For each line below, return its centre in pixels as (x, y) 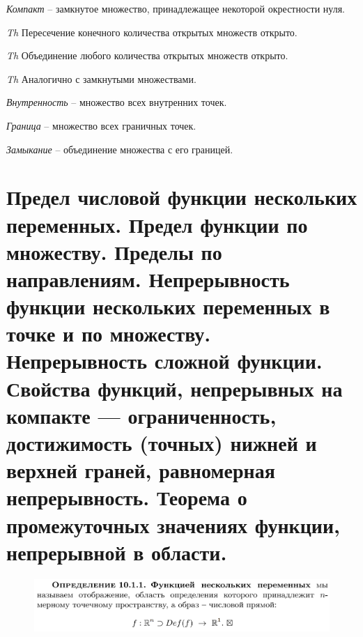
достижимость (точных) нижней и (162, 443)
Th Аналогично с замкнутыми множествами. (101, 78)
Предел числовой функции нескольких (182, 197)
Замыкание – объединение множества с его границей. (120, 149)
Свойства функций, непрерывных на (175, 388)
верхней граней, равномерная (141, 470)
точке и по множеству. (109, 333)
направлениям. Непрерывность (148, 278)
